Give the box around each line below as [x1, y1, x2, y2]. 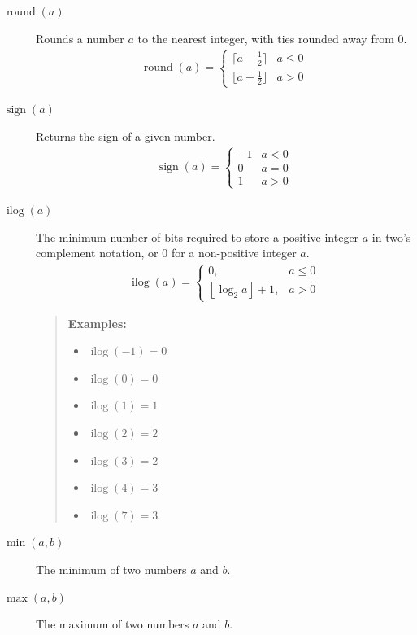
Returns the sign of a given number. [36, 128, 215, 145]
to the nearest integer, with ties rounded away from [137, 29, 394, 46]
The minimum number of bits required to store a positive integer [36, 228, 359, 245]
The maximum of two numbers [36, 615, 189, 633]
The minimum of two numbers [36, 561, 187, 577]
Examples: [67, 314, 127, 331]
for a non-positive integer [171, 244, 297, 261]
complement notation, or [36, 244, 159, 261]
